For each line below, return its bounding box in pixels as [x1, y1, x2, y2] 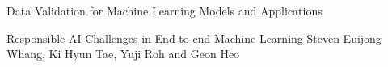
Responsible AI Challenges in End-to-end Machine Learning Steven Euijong [6, 29, 382, 46]
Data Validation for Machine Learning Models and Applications [6, 2, 323, 19]
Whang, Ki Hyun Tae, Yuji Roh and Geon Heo [6, 45, 240, 62]
